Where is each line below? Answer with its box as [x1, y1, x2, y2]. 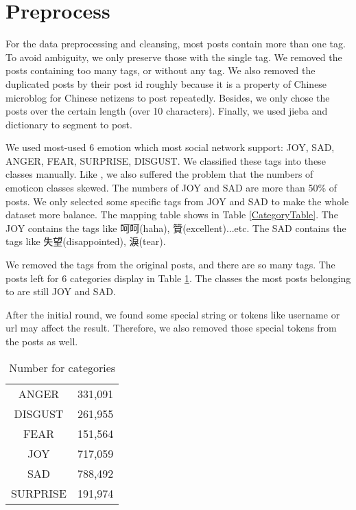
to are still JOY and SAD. [5, 284, 116, 299]
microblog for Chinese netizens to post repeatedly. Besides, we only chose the [5, 90, 330, 104]
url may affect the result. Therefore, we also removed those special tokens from [5, 321, 337, 335]
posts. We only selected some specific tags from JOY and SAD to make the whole [5, 194, 349, 208]
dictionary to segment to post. [5, 117, 132, 131]
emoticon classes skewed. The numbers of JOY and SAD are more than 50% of [5, 181, 337, 195]
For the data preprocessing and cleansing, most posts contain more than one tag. [5, 36, 346, 51]
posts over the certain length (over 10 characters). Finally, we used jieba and [5, 104, 328, 118]
